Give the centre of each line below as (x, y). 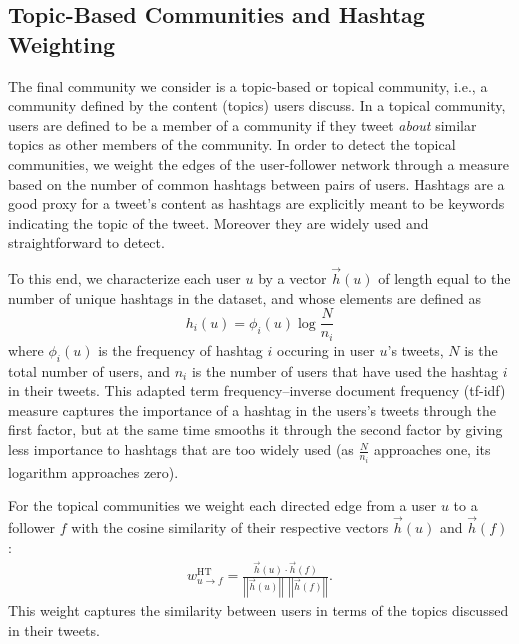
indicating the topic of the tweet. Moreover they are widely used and (218, 222)
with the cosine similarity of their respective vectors (230, 526)
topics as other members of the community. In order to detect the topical (232, 144)
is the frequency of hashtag (180, 349)
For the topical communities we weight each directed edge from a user (222, 505)
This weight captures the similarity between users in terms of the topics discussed (258, 610)
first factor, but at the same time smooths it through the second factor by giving (255, 429)
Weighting (62, 43)
